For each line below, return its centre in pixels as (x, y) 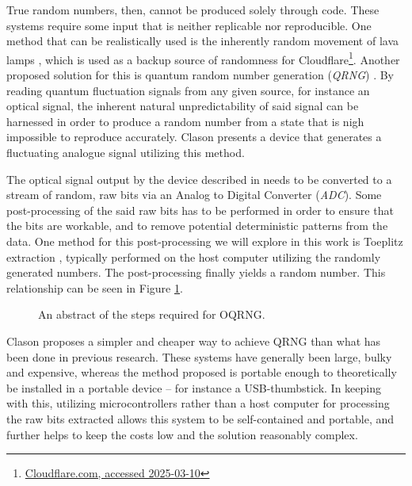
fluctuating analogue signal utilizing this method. (126, 152)
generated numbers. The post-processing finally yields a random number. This (196, 272)
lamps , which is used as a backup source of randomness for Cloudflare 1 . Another (203, 58)
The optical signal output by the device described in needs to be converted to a (199, 179)
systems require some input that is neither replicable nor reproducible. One (189, 25)
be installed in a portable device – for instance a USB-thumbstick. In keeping (194, 387)
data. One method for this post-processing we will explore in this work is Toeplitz (205, 241)
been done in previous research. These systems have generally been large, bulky (199, 356)
